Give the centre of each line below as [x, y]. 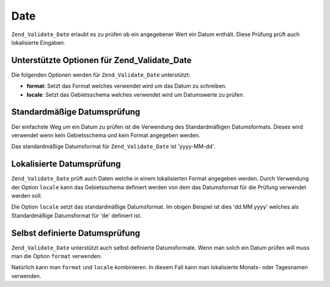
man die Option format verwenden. [57, 256]
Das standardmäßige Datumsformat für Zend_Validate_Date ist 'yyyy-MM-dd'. [113, 146]
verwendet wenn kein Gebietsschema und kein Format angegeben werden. [106, 135]
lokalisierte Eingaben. [38, 42]
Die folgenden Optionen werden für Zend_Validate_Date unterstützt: [101, 75]
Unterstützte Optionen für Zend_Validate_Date [101, 60]
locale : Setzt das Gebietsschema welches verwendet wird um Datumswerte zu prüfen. [135, 94]
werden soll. [27, 196]
